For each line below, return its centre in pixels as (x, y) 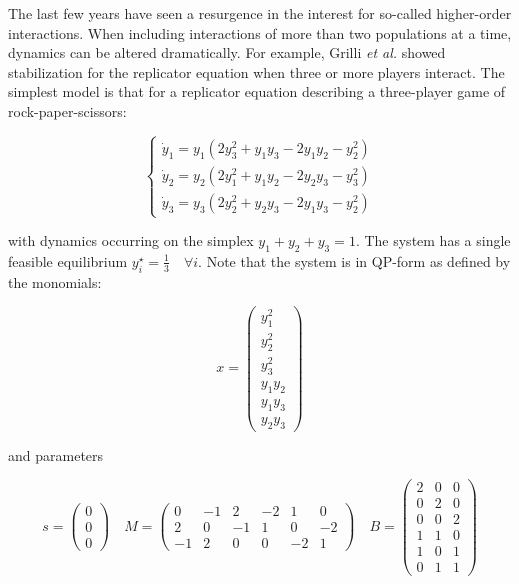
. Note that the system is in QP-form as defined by (354, 260)
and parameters (56, 454)
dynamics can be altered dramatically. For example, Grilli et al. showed (227, 52)
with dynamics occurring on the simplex (131, 240)
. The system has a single (433, 240)
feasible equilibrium (68, 260)
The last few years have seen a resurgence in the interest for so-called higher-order (260, 13)
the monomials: (55, 281)
